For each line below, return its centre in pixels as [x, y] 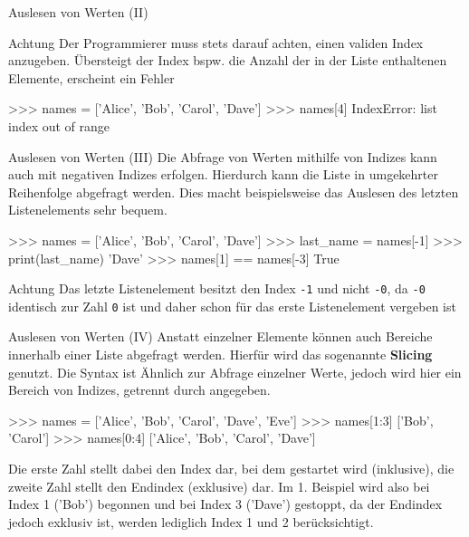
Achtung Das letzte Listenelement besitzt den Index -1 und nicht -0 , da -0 [217, 288]
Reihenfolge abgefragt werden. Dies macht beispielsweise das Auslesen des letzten [234, 192]
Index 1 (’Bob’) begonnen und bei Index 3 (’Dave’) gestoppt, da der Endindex [225, 504]
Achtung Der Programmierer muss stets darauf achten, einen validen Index [216, 42]
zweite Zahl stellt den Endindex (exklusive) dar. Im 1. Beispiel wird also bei [219, 486]
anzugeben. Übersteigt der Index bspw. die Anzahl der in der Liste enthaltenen [228, 60]
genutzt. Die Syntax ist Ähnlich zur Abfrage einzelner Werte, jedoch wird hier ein [235, 372]
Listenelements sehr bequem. [88, 210]
